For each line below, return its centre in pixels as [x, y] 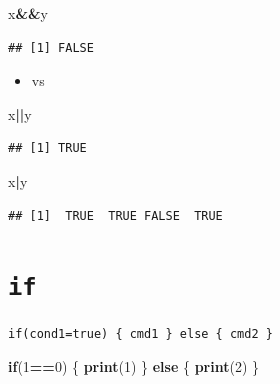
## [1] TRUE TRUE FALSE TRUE [115, 215]
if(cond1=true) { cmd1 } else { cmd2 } [140, 334]
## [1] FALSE [51, 47]
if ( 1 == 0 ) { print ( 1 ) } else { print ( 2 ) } [133, 366]
